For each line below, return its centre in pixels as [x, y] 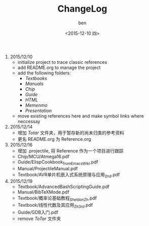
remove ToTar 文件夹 [39, 219]
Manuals [34, 84]
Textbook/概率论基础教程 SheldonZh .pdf [57, 198]
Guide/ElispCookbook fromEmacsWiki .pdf [58, 162]
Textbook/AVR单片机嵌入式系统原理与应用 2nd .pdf [69, 175]
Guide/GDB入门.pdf [38, 212]
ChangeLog [82, 9]
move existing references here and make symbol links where [81, 116]
